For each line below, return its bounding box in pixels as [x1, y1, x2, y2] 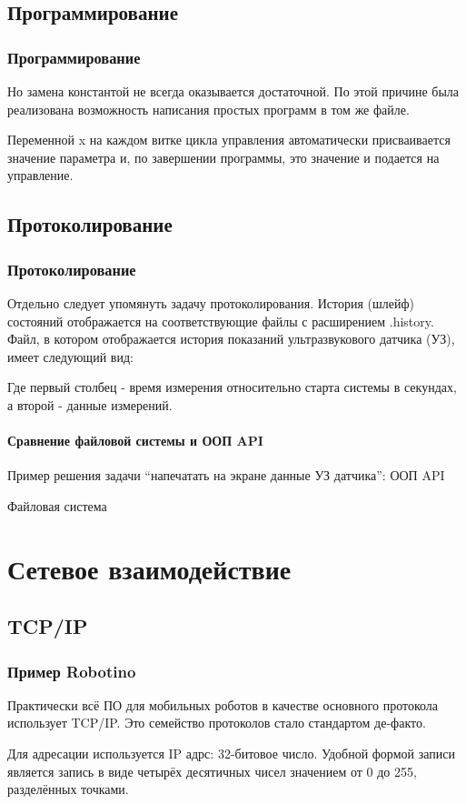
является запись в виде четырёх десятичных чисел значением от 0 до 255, [7, 761, 417, 780]
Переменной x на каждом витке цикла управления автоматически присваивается [7, 130, 451, 149]
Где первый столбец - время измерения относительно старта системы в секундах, [7, 377, 457, 397]
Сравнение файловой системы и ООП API [7, 431, 263, 450]
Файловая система [7, 496, 107, 515]
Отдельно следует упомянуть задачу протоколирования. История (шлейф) [7, 293, 415, 312]
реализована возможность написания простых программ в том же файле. [7, 99, 410, 118]
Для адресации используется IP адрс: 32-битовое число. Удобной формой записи [7, 744, 455, 763]
